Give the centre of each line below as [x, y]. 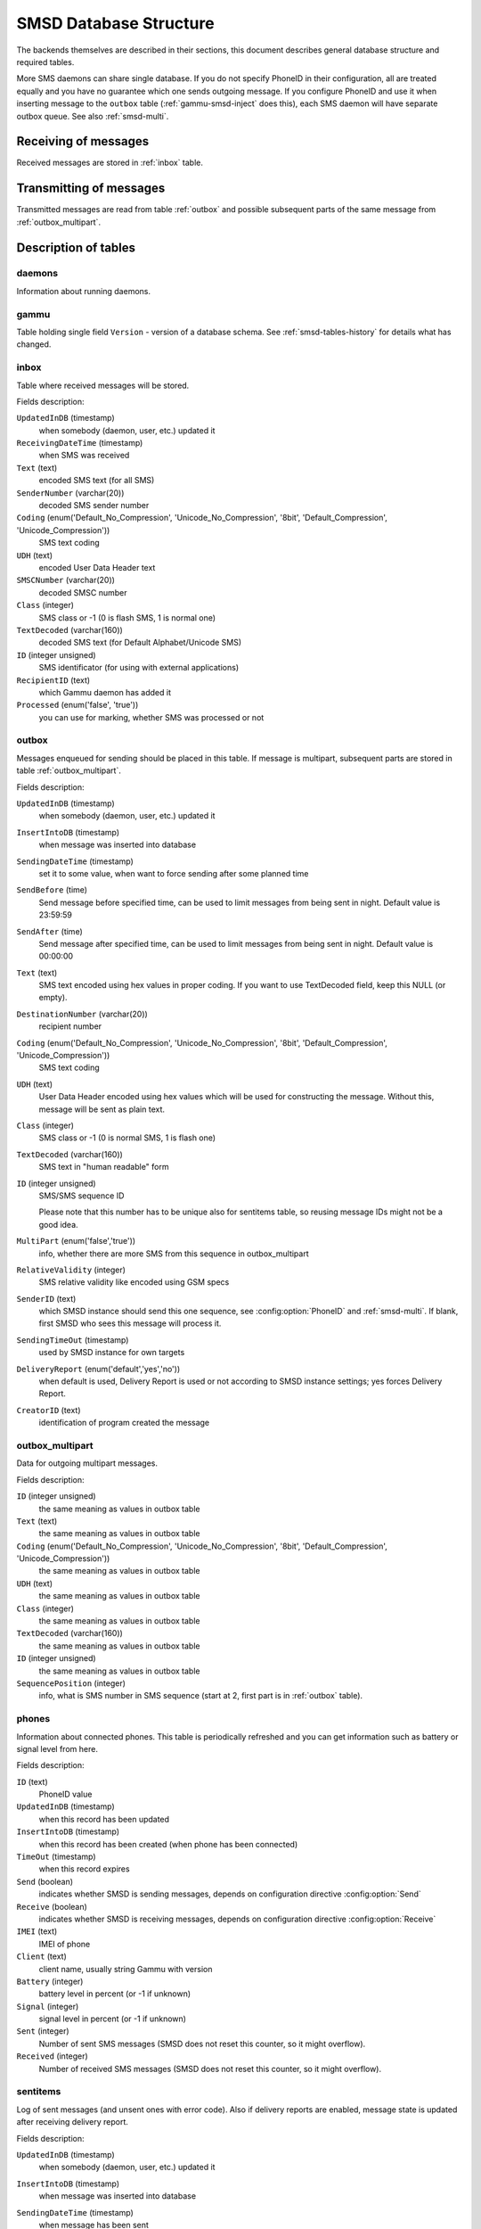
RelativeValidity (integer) [71, 1270]
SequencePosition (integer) [71, 1683]
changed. [34, 344]
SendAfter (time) [50, 931]
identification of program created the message [124, 1423]
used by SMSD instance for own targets [112, 1353]
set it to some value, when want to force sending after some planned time [174, 873]
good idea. [59, 1224]
